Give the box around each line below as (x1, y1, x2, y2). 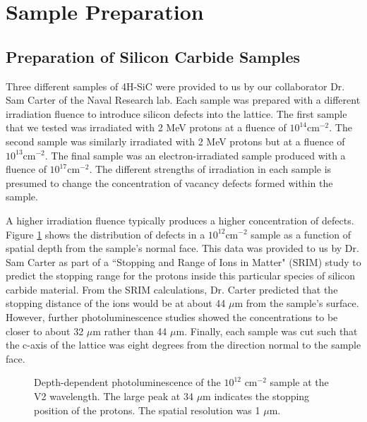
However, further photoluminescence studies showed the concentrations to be (6, 310, 338, 325)
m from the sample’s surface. (234, 296, 359, 311)
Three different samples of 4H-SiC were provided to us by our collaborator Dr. (6, 78, 345, 93)
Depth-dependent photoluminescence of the (34, 375, 221, 390)
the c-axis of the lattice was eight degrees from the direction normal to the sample (6, 337, 361, 352)
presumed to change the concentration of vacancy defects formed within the (6, 175, 333, 190)
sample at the (270, 375, 329, 390)
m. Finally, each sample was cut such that (176, 323, 358, 338)
